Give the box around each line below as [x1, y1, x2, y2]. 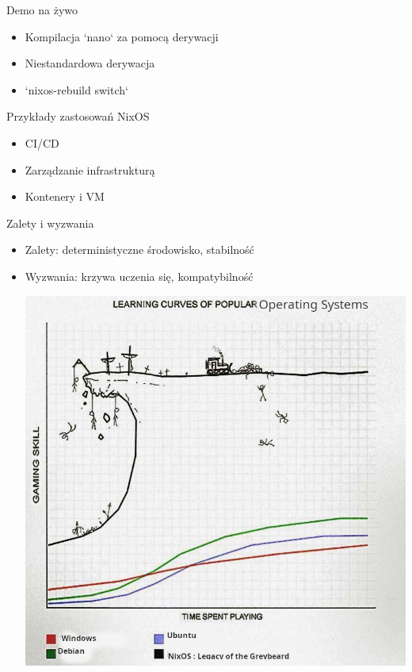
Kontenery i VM [25, 188, 105, 205]
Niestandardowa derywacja [25, 55, 155, 71]
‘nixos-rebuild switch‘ [25, 81, 128, 98]
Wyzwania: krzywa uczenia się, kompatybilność [25, 267, 254, 284]
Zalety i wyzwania [6, 214, 94, 231]
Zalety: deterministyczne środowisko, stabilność [25, 241, 254, 258]
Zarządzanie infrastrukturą [25, 161, 155, 178]
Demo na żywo [6, 2, 78, 17]
